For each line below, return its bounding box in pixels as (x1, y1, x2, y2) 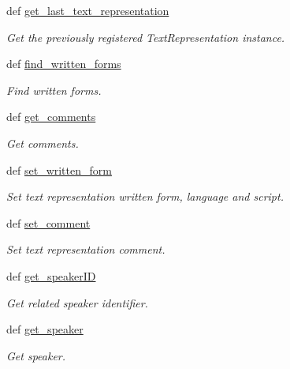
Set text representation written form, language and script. (6, 188, 284, 205)
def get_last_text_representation (6, 2, 169, 18)
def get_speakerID (6, 267, 96, 284)
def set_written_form (6, 161, 112, 178)
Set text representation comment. (6, 241, 165, 258)
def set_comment (6, 214, 91, 231)
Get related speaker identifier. (6, 294, 148, 311)
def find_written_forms (6, 55, 121, 72)
